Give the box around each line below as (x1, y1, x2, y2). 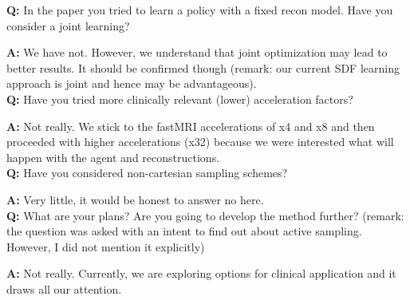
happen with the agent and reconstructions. (6, 148, 220, 165)
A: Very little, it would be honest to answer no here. (6, 191, 264, 207)
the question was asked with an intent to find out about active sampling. (6, 223, 362, 239)
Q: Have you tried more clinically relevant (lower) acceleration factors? (6, 90, 353, 107)
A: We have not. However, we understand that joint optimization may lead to (6, 44, 388, 61)
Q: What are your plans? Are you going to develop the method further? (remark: (6, 207, 404, 223)
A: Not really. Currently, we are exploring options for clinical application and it (6, 265, 396, 282)
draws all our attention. (6, 280, 122, 297)
